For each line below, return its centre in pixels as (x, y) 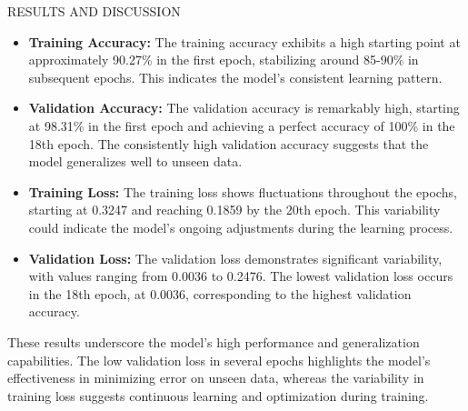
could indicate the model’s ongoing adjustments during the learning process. (241, 227)
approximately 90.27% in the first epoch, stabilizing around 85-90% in (224, 60)
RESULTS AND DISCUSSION (94, 11)
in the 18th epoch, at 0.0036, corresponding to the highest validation (220, 293)
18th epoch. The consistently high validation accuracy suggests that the (229, 143)
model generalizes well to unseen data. (135, 161)
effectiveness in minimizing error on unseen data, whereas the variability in (216, 378)
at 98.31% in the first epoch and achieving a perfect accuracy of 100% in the (242, 125)
